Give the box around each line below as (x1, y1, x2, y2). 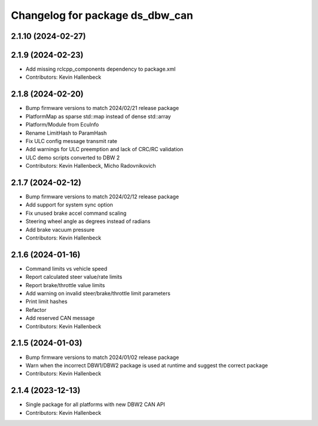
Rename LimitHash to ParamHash (25, 129, 107, 137)
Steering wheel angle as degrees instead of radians (25, 218, 151, 225)
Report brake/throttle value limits (25, 281, 105, 288)
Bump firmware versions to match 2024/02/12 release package (25, 193, 179, 200)
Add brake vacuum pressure (25, 226, 95, 233)
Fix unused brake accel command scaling (25, 209, 127, 217)
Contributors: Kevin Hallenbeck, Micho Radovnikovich (25, 162, 156, 169)
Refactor (25, 306, 47, 313)
